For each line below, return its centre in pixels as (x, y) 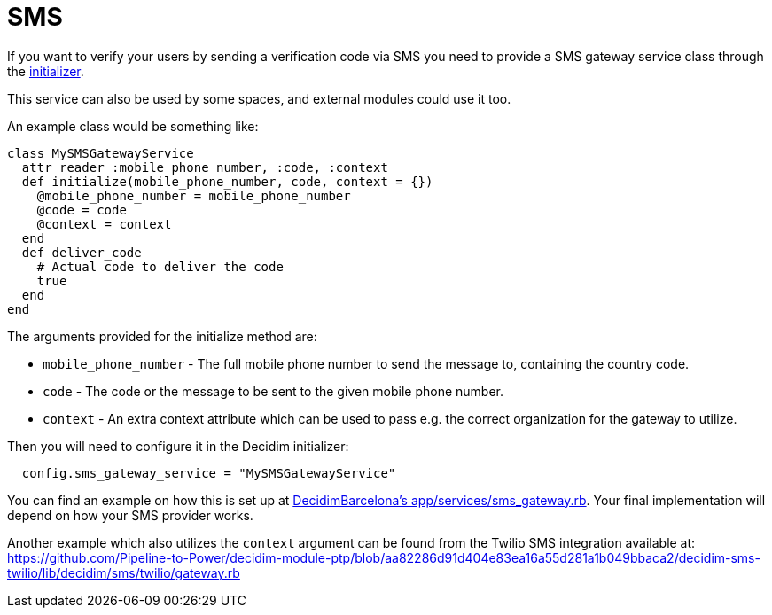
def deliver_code (82, 252)
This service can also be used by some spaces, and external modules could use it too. (259, 98)
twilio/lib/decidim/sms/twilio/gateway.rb (124, 572)
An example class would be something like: (133, 126)
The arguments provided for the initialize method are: (162, 336)
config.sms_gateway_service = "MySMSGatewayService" (209, 473)
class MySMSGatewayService (101, 153)
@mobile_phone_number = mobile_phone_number (194, 195)
